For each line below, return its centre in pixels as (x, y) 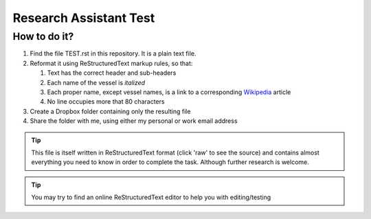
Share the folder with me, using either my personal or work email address (134, 121)
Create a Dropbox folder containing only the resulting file (110, 111)
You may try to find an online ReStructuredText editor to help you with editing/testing (151, 197)
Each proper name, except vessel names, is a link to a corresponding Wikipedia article (169, 92)
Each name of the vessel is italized (96, 82)
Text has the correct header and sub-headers (112, 73)
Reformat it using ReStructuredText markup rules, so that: (111, 63)
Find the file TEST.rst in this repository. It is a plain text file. (113, 54)
